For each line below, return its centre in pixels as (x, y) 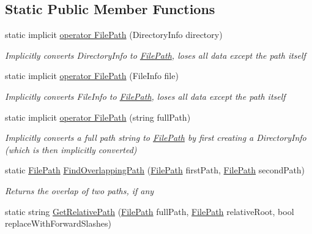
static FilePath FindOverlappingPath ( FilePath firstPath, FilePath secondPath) (155, 170)
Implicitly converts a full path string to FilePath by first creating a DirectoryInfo (156, 138)
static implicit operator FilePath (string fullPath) (98, 117)
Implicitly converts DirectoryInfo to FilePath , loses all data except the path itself (155, 55)
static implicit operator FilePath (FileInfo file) (92, 76)
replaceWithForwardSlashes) (58, 223)
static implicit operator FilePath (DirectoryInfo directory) (114, 35)
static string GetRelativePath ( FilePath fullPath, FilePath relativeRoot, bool (150, 211)
